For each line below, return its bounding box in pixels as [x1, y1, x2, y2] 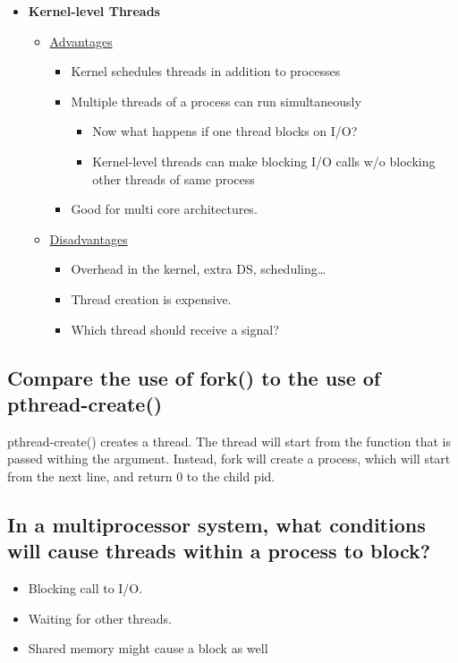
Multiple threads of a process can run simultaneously [71, 91, 361, 110]
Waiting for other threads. [28, 608, 172, 627]
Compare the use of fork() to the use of [7, 363, 381, 391]
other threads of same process [92, 169, 255, 188]
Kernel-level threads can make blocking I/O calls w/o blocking [92, 151, 436, 170]
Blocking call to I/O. [28, 579, 143, 598]
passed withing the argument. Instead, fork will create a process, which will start [7, 449, 451, 468]
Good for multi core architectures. [71, 200, 258, 218]
